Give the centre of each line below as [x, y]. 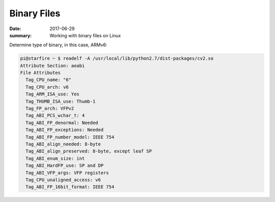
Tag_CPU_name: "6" [48, 80]
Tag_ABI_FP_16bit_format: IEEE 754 [70, 187]
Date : [15, 29]
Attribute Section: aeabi [52, 66]
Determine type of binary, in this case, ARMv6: [58, 45]
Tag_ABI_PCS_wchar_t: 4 [55, 116]
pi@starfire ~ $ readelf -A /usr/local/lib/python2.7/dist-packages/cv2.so [117, 58]
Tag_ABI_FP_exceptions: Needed [65, 130]
